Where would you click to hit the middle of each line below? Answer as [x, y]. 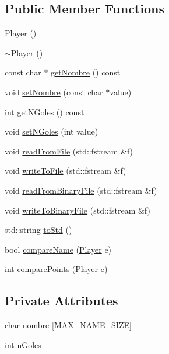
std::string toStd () [38, 230]
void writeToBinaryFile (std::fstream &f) [78, 210]
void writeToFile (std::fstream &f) [66, 171]
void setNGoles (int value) [52, 131]
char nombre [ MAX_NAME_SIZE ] [68, 325]
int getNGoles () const [45, 111]
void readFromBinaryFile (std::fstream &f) [81, 190]
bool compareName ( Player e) [58, 249]
